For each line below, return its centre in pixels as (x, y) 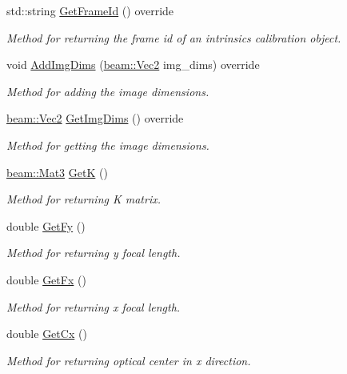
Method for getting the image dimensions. (108, 145)
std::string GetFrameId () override (90, 10)
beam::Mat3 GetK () (57, 172)
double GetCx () (47, 334)
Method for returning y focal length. (94, 253)
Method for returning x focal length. (94, 306)
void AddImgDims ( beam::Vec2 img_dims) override (133, 64)
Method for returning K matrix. (84, 199)
